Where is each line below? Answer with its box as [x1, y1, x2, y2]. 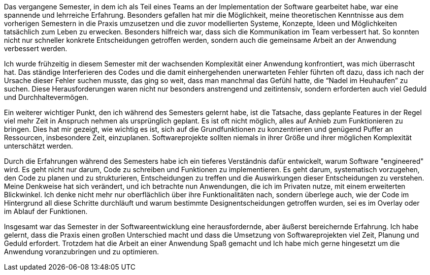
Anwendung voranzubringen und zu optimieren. [4, 247, 159, 256]
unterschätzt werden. [4, 142, 73, 150]
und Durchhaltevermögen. [4, 93, 89, 101]
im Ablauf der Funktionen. [4, 207, 88, 215]
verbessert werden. [4, 44, 67, 53]
